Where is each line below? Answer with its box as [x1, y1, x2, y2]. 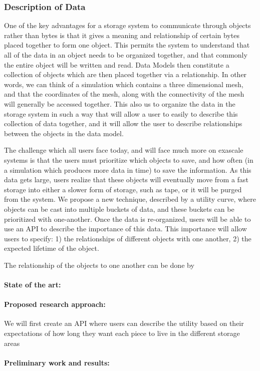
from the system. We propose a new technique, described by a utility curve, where [4, 194, 256, 204]
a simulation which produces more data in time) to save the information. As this [4, 164, 251, 175]
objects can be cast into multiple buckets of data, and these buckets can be [4, 203, 234, 214]
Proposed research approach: [4, 299, 106, 309]
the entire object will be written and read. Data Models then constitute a [4, 59, 229, 70]
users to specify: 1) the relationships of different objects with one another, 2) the [4, 233, 251, 243]
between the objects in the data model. [4, 128, 124, 138]
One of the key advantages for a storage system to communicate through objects [4, 20, 251, 31]
